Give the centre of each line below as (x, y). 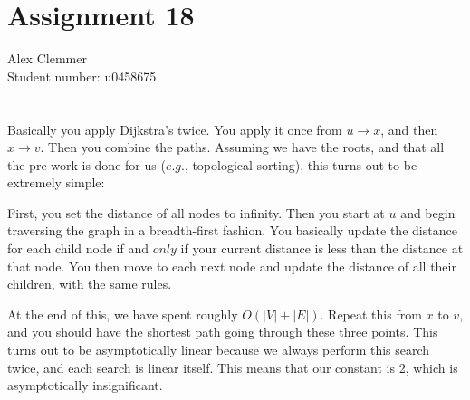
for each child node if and (78, 248)
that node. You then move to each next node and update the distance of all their (232, 266)
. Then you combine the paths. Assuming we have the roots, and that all (242, 147)
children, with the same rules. (90, 284)
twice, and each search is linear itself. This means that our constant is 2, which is (233, 367)
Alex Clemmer (47, 58)
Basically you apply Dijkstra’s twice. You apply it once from (175, 129)
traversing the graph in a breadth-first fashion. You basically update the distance (232, 230)
